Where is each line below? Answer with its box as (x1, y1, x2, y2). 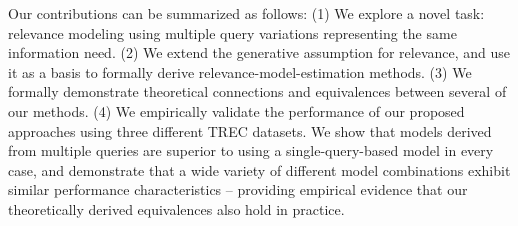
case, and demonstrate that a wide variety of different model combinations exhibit (8, 159, 511, 180)
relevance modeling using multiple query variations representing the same (8, 22, 457, 43)
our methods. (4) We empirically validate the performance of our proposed (8, 100, 465, 121)
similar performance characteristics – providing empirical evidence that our (8, 179, 468, 200)
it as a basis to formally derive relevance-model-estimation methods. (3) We (8, 61, 472, 82)
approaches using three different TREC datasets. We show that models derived (8, 120, 492, 141)
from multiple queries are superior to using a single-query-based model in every (8, 140, 494, 161)
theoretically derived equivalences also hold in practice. (8, 198, 345, 219)
